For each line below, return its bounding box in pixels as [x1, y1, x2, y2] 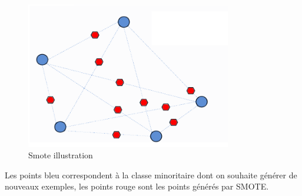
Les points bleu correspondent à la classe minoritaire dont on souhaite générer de [5, 168, 297, 181]
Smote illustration [28, 149, 93, 161]
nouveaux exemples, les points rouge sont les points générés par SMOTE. [5, 180, 269, 192]
